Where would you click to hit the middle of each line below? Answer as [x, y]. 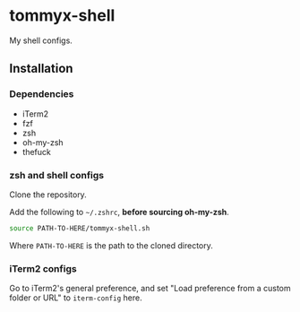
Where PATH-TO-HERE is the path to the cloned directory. [111, 245]
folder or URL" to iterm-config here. [76, 298]
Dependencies [42, 94]
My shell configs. [41, 40]
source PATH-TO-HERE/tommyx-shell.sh [80, 228]
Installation [41, 69]
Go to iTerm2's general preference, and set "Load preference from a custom [150, 289]
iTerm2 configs [43, 268]
